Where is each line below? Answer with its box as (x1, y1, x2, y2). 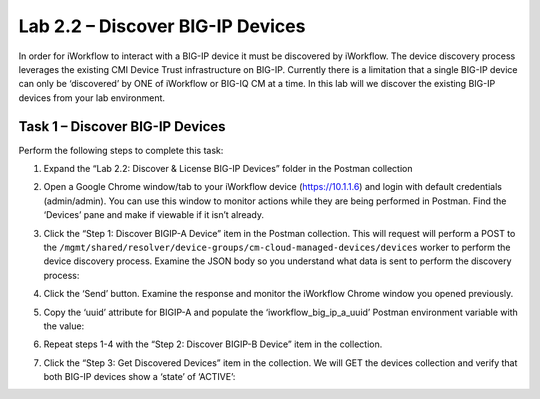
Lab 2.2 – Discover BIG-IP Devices (18, 15, 306, 37)
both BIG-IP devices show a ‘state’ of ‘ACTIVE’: (43, 371, 236, 383)
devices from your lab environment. (18, 91, 165, 104)
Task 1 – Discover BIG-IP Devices (18, 118, 226, 135)
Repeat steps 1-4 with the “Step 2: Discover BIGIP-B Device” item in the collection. (43, 338, 383, 350)
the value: (43, 320, 85, 332)
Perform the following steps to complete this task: (18, 144, 224, 156)
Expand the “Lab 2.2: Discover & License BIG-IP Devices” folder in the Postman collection (43, 163, 413, 175)
